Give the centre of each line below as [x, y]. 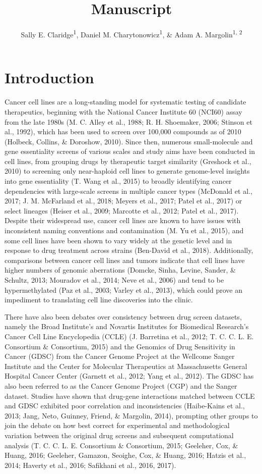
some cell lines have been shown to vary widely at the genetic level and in [118, 240]
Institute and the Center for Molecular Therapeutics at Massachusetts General [126, 366]
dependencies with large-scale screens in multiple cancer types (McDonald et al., [128, 191]
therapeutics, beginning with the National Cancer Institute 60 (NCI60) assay [123, 111]
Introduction [49, 77]
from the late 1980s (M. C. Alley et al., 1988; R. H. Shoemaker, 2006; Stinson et [128, 121]
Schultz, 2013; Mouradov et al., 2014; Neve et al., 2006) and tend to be [114, 280]
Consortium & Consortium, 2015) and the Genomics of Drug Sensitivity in [120, 346]
